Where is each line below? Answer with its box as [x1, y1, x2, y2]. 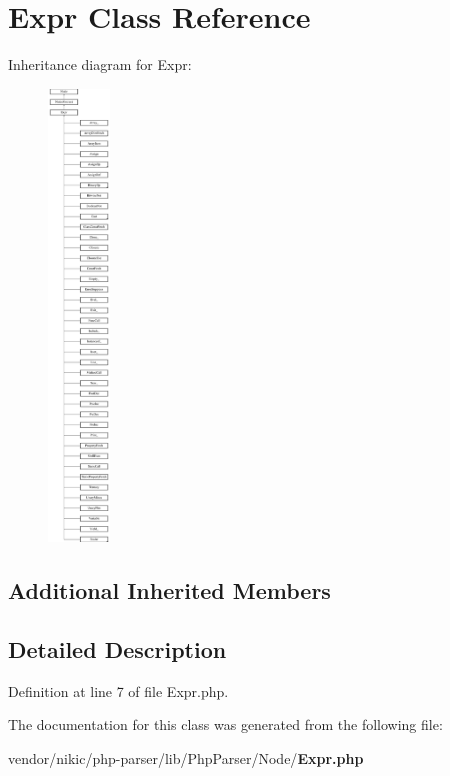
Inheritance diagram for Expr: [8, 54, 192, 75]
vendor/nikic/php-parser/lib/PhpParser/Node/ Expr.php [8, 748, 364, 769]
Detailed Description [8, 634, 227, 665]
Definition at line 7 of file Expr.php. [8, 680, 229, 701]
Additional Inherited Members [8, 575, 331, 606]
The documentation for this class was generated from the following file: [8, 714, 443, 735]
